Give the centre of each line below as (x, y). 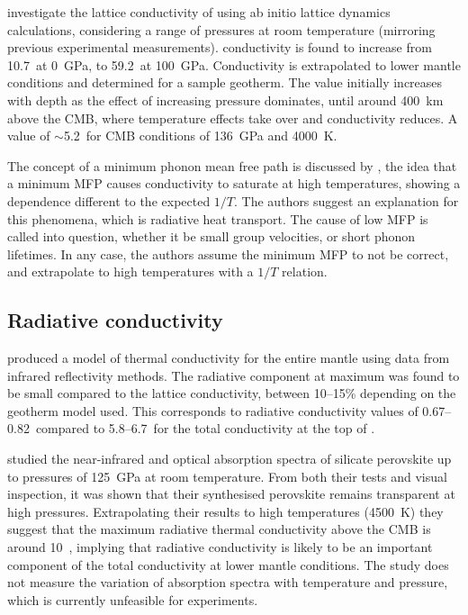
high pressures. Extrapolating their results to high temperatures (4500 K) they (225, 511)
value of (29, 136)
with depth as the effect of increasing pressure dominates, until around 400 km (225, 99)
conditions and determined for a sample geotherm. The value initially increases (225, 82)
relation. (305, 271)
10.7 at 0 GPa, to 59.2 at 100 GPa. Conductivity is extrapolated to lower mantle (234, 64)
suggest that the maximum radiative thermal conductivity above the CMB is (219, 529)
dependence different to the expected (109, 200)
